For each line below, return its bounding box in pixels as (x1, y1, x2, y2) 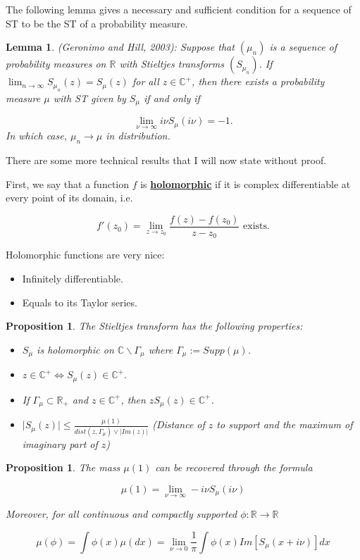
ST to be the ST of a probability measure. (6, 15, 188, 30)
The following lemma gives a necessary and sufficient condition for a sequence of (6, 2, 352, 16)
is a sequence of (269, 39, 337, 54)
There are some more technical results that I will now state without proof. (6, 153, 327, 168)
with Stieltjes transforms (119, 56, 224, 71)
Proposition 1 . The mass (6, 460, 120, 475)
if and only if (144, 90, 200, 105)
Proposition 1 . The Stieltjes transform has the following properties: (6, 318, 303, 333)
